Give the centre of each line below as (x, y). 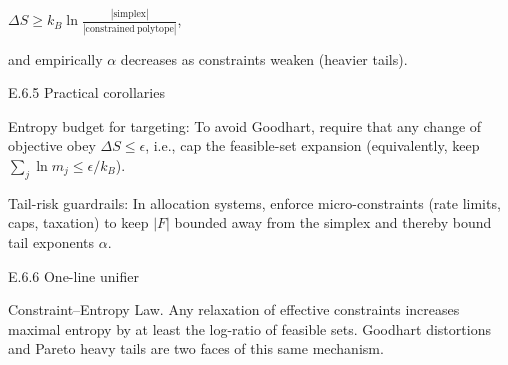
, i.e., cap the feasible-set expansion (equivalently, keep (312, 145)
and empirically (55, 58)
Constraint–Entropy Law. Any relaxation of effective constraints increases (234, 309)
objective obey (52, 145)
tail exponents (51, 241)
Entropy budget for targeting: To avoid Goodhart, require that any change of (245, 125)
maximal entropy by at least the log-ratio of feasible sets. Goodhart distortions (249, 328)
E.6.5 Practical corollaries (86, 92)
